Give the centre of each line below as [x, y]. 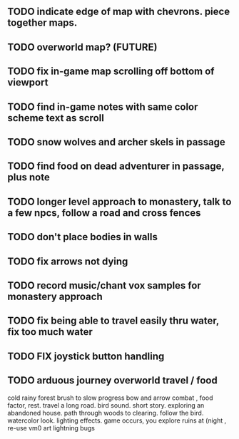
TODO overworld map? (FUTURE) [82, 47]
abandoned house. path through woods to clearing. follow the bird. [106, 413]
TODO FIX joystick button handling [86, 356]
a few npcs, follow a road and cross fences [104, 213]
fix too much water [50, 332]
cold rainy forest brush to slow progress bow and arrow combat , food [110, 398]
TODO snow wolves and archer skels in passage [117, 142]
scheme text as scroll [56, 118]
